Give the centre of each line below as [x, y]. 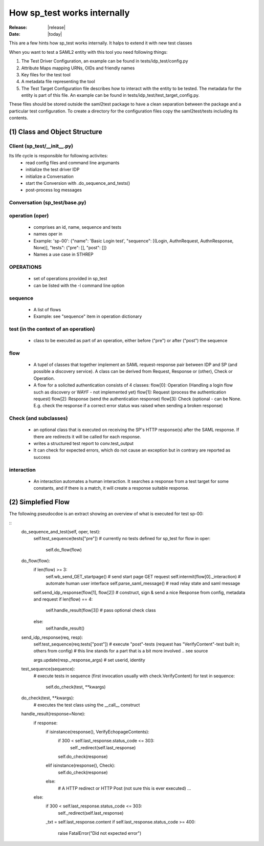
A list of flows [47, 309]
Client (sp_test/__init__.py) [41, 146]
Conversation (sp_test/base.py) [48, 203]
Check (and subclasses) [38, 418]
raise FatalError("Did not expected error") [100, 833]
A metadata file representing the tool [58, 82]
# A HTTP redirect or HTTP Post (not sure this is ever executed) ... [124, 788]
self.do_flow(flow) [64, 549]
